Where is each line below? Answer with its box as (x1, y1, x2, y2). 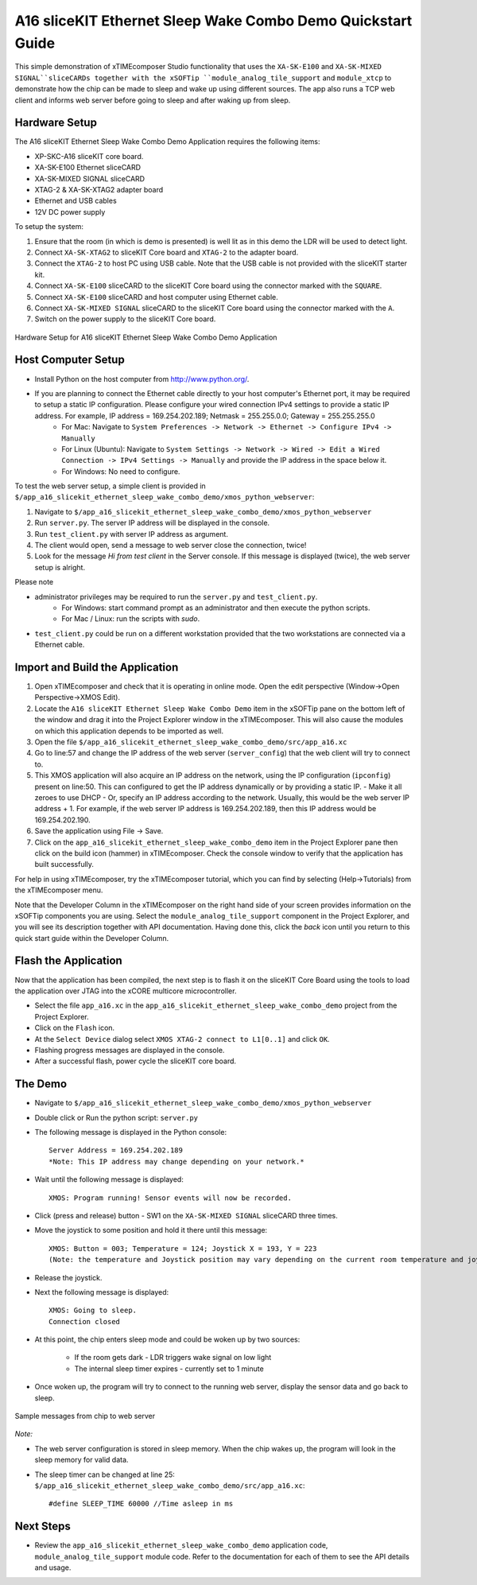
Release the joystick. (34, 1272, 103, 1282)
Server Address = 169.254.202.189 (48, 1146, 183, 1155)
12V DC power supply (34, 207, 106, 216)
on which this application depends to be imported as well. (34, 726, 224, 736)
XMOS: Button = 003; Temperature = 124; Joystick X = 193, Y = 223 (48, 1244, 317, 1253)
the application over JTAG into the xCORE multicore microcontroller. (14, 986, 237, 996)
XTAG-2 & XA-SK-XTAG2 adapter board (34, 185, 164, 194)
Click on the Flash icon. (34, 1023, 115, 1033)
